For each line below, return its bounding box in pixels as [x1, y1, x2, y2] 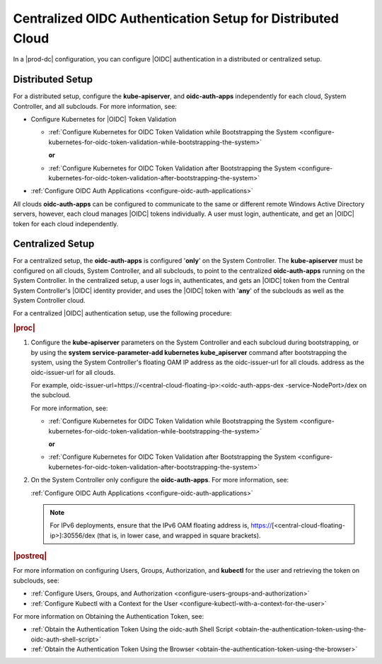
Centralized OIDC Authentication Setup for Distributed [13, 11, 340, 26]
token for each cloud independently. [13, 219, 119, 228]
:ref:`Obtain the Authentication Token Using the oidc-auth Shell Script [30, 625, 233, 634]
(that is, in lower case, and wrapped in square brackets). [96, 531, 261, 540]
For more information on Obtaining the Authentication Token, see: [13, 612, 204, 620]
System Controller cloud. [13, 296, 86, 305]
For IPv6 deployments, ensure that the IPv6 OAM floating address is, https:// [50, 521, 272, 530]
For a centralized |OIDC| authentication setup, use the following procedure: [13, 309, 232, 318]
